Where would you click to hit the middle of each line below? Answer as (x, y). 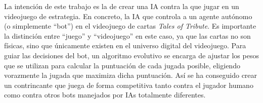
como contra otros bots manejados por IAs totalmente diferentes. (105, 95)
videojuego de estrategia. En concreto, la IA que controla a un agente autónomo (128, 16)
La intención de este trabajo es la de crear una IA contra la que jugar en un (122, 6)
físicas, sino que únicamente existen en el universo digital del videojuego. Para (125, 45)
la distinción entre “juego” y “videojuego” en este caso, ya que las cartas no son (127, 35)
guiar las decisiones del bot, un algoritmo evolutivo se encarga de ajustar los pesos (131, 55)
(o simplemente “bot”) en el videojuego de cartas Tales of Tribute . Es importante (130, 26)
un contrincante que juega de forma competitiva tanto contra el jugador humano (129, 85)
